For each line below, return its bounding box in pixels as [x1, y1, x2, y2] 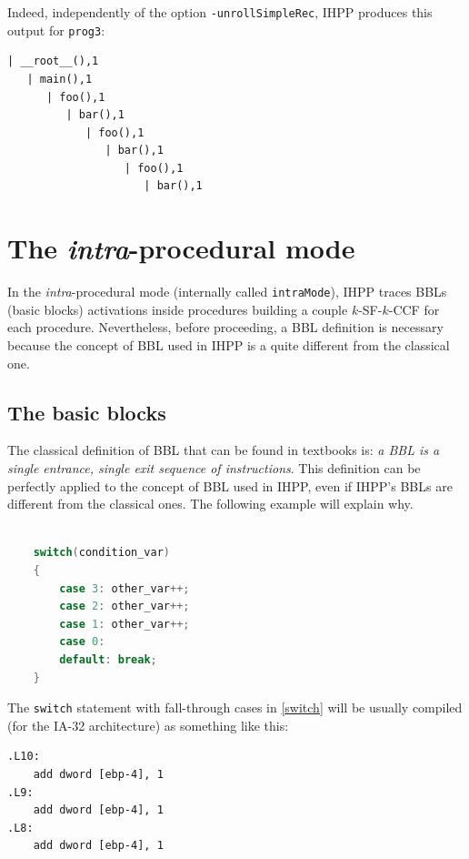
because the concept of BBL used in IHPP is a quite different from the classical [7, 336, 450, 355]
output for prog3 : [7, 20, 105, 39]
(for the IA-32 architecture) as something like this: [7, 715, 289, 734]
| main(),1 [26, 72, 93, 86]
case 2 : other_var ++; [59, 600, 190, 613]
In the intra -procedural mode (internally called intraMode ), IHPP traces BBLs [7, 282, 447, 301]
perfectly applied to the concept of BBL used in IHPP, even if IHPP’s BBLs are [7, 476, 453, 495]
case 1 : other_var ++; [59, 617, 190, 631]
